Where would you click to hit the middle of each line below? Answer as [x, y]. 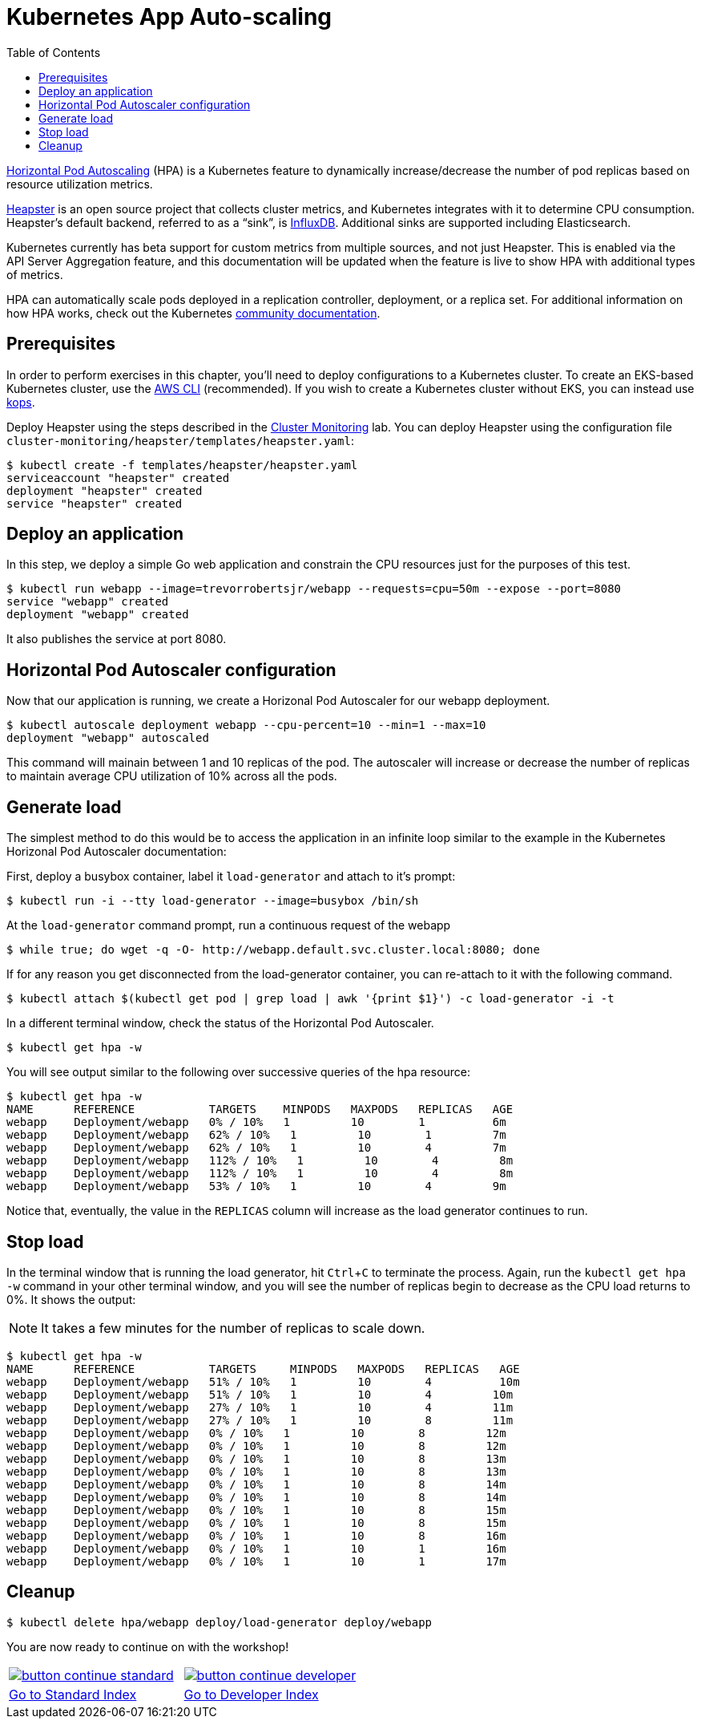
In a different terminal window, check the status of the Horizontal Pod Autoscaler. [220, 1023]
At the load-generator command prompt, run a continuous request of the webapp [229, 925]
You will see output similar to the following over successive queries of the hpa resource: [239, 1072]
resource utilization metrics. [80, 184]
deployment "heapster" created [105, 490]
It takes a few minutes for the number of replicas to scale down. [233, 1328]
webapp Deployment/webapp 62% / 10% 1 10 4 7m [256, 1148]
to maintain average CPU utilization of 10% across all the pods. [172, 776]
